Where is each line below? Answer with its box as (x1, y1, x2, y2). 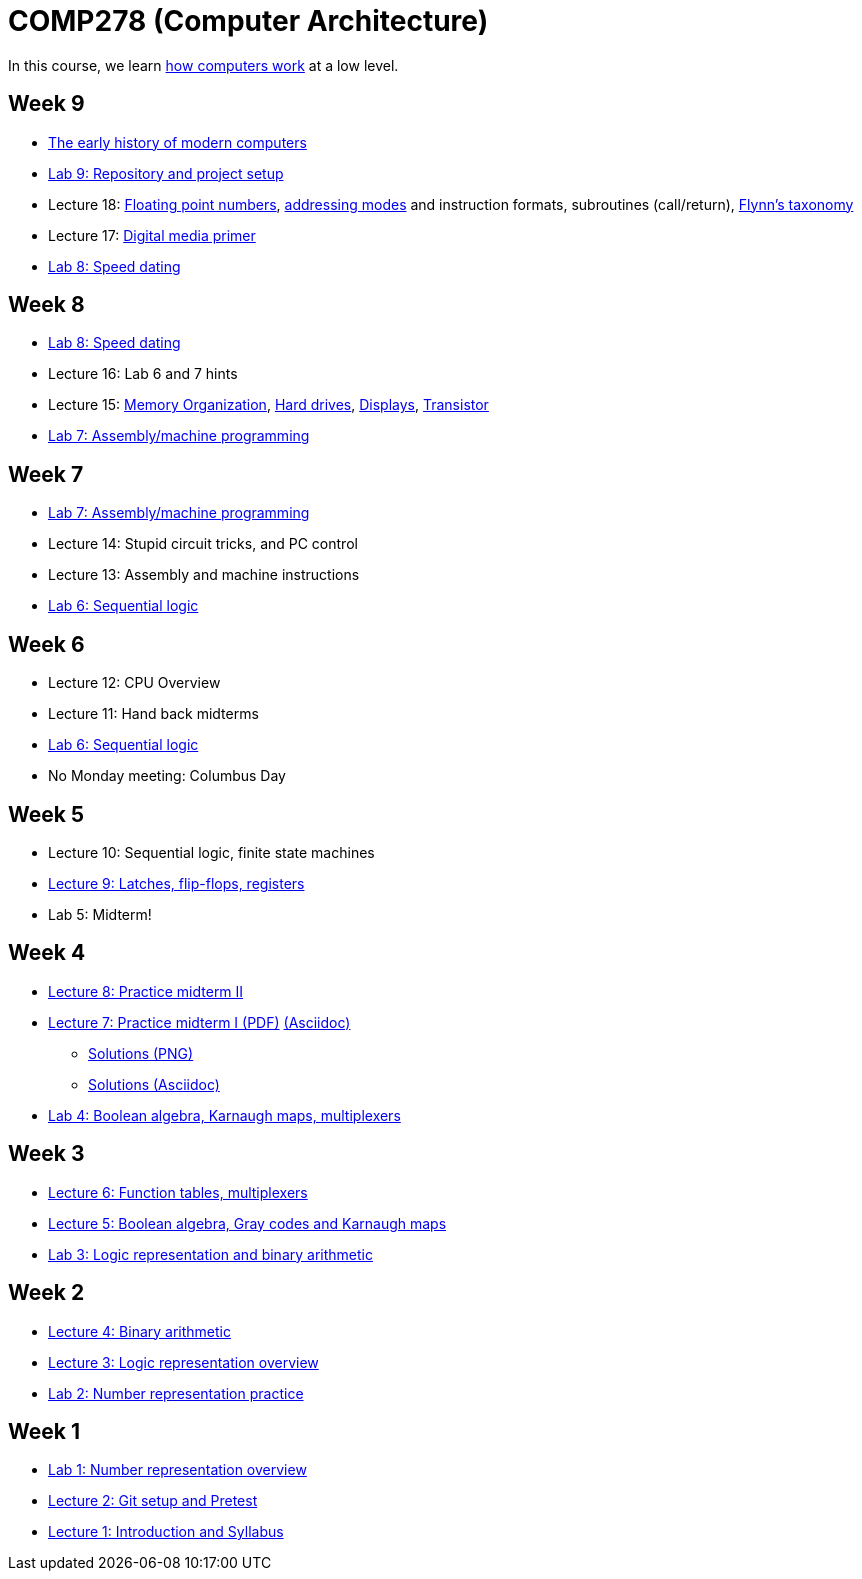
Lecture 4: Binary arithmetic (48, 1322, 231, 1340)
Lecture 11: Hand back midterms (48, 705, 259, 723)
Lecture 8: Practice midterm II (48, 982, 244, 1000)
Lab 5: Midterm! (48, 905, 152, 923)
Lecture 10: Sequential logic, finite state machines (48, 843, 375, 861)
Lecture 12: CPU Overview (48, 674, 221, 692)
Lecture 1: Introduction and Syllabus (48, 1523, 284, 1541)
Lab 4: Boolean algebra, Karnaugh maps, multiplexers (48, 1106, 401, 1124)
